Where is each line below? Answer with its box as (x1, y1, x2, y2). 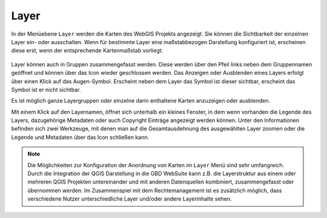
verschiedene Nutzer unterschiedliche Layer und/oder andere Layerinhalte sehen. (27, 195, 233, 202)
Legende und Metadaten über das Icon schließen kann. (11, 133, 150, 141)
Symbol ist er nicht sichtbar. (11, 86, 81, 93)
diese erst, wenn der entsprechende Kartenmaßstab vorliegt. (11, 47, 163, 54)
